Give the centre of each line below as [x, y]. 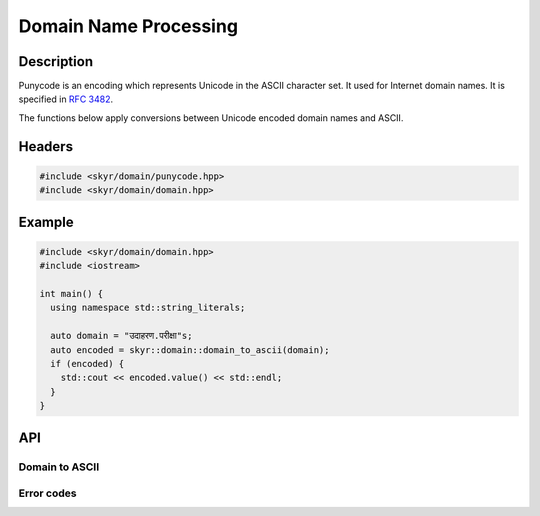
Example [46, 221]
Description [56, 61]
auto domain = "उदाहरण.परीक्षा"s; [121, 336]
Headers [46, 146]
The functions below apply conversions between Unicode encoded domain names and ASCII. [211, 117]
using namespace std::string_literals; [148, 308]
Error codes [47, 493]
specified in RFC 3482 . [66, 99]
